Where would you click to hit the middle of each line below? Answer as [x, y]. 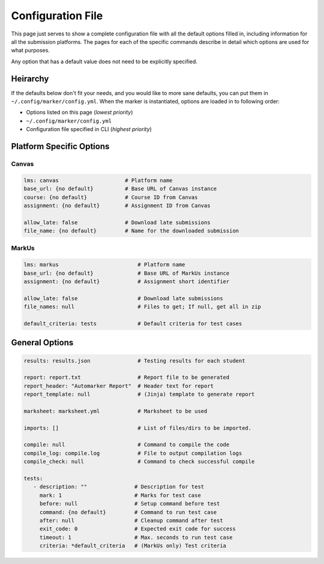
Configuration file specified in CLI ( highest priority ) [89, 129]
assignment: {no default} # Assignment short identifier [127, 282]
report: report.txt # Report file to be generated [127, 378]
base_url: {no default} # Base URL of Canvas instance [120, 189]
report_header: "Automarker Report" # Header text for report [119, 386]
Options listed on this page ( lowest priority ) [79, 112]
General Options [42, 343]
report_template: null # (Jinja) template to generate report [139, 394]
